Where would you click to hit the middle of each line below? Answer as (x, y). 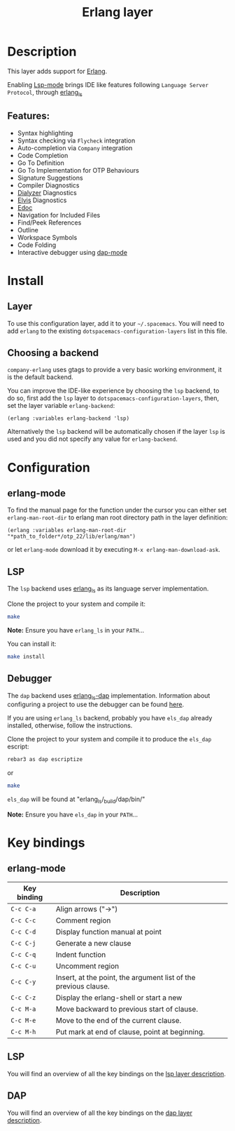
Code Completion (43, 155)
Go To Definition (41, 163)
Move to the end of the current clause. (119, 1020)
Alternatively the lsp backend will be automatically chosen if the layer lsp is (116, 432)
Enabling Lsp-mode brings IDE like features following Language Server (108, 84)
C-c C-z (23, 997)
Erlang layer (117, 12)
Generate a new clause (93, 943)
